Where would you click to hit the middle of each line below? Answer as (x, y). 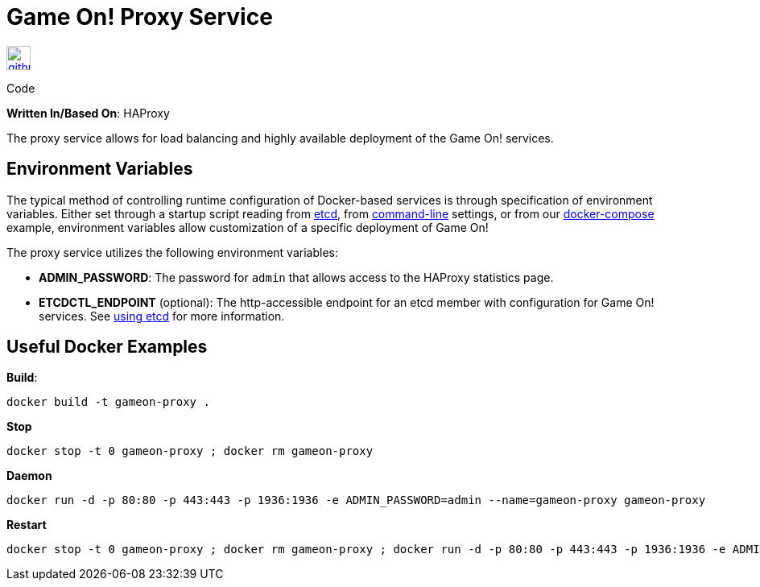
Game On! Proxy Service (140, 17)
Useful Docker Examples (107, 347)
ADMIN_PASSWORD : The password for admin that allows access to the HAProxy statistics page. (296, 277)
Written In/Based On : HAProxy (88, 113)
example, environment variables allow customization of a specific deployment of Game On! (248, 227)
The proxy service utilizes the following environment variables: (172, 252)
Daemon (29, 476)
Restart (27, 525)
